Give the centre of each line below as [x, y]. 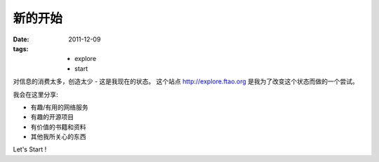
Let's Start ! [30, 149]
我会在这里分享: [36, 94]
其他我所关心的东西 [58, 137]
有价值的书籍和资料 [58, 127]
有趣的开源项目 [52, 117]
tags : [21, 48]
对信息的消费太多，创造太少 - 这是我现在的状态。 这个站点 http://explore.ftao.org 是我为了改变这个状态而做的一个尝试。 [186, 81]
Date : [21, 39]
